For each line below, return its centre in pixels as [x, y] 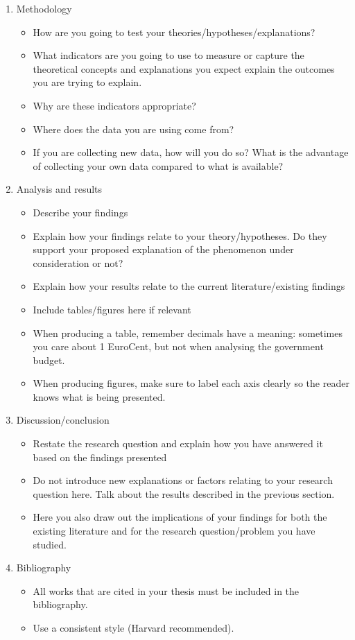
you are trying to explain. [87, 82]
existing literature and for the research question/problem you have [174, 531]
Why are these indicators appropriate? [114, 105]
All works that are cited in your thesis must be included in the [166, 590]
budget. [49, 360]
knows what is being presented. [99, 396]
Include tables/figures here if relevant [112, 309]
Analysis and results [59, 189]
